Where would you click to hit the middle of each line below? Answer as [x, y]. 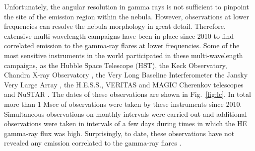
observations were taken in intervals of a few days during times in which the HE [126, 123]
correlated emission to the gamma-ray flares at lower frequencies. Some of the [122, 45]
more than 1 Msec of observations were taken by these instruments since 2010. [123, 104]
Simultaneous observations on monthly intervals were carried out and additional [126, 113]
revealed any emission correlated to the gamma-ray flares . [93, 143]
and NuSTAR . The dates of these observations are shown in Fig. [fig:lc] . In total [127, 94]
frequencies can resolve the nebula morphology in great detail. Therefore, [115, 26]
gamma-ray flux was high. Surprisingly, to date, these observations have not [119, 133]
